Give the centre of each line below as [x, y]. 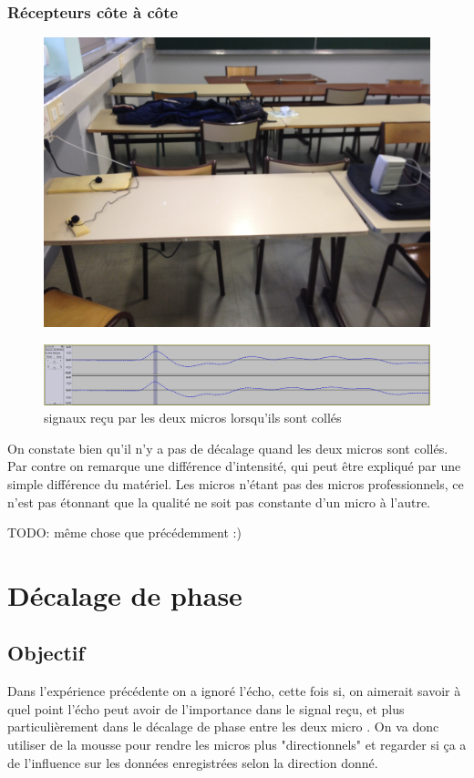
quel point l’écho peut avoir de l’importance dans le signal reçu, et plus [206, 708]
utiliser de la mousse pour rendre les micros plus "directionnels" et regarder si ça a [237, 745]
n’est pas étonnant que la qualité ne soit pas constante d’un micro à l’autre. [219, 502]
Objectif [46, 653]
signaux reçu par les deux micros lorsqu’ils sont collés [193, 418]
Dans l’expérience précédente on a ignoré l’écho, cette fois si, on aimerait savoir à [234, 691]
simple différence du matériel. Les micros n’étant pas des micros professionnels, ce [236, 483]
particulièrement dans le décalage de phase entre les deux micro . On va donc [223, 727]
